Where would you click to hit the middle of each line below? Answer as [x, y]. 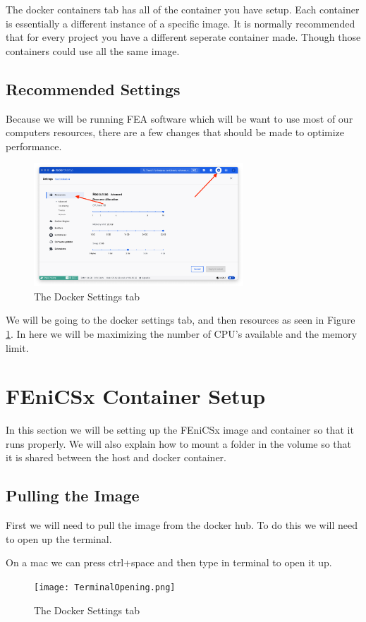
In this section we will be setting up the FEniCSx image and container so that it [180, 430]
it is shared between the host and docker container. [116, 457]
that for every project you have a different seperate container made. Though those [183, 37]
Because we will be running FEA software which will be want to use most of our [179, 118]
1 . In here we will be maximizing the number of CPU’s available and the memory [182, 333]
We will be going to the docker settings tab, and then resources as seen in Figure [181, 320]
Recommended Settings [93, 89]
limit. [17, 347]
